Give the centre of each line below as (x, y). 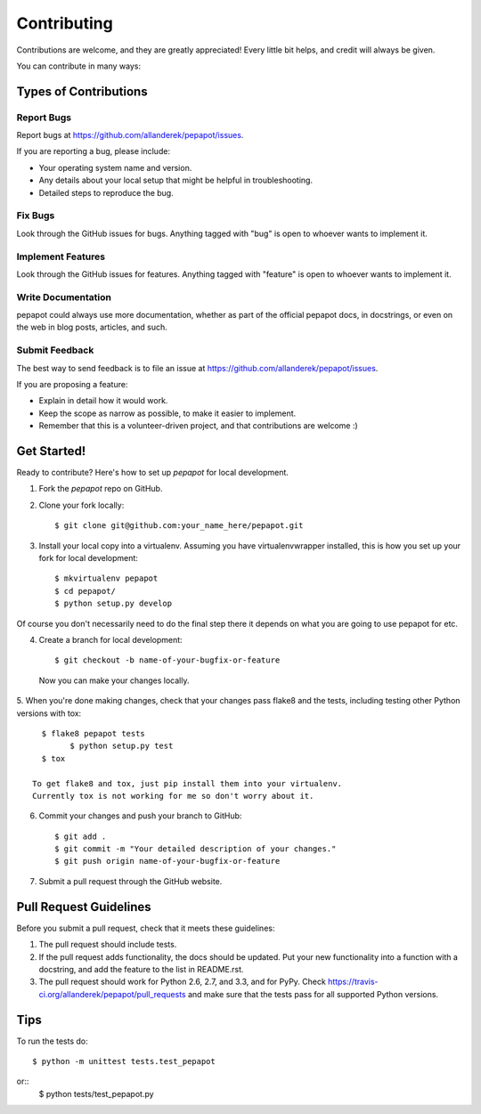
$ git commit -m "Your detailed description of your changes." (196, 849)
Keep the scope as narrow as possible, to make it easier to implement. (167, 413)
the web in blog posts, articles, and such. (92, 327)
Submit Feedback (55, 350)
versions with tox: (49, 713)
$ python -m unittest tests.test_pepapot (124, 1061)
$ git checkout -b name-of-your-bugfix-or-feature (167, 660)
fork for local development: (88, 558)
